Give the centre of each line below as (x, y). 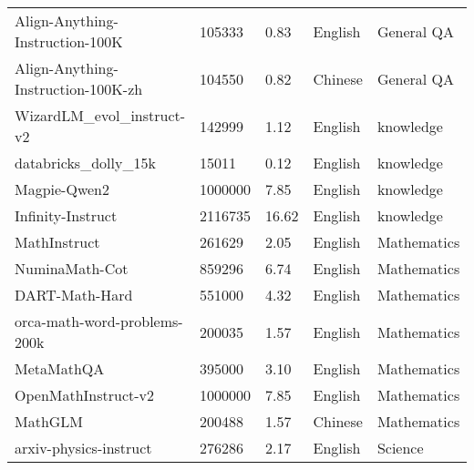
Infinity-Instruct (66, 215)
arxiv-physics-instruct (83, 448)
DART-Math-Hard (74, 295)
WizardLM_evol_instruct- (100, 115)
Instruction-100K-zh (79, 89)
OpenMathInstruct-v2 (85, 395)
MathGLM (49, 421)
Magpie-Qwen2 (62, 189)
